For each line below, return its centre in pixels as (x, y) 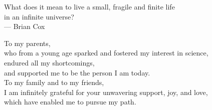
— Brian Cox (25, 26)
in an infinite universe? (39, 16)
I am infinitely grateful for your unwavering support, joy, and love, (106, 92)
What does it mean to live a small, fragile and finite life (89, 6)
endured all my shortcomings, (49, 62)
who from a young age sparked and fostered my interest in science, (106, 53)
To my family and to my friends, (54, 82)
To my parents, (27, 43)
